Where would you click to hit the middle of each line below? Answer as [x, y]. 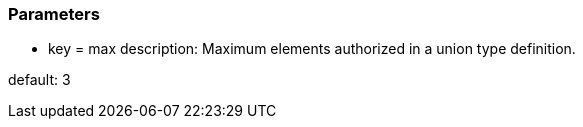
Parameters [54, 14]
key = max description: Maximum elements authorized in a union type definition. [312, 49]
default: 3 [39, 80]
